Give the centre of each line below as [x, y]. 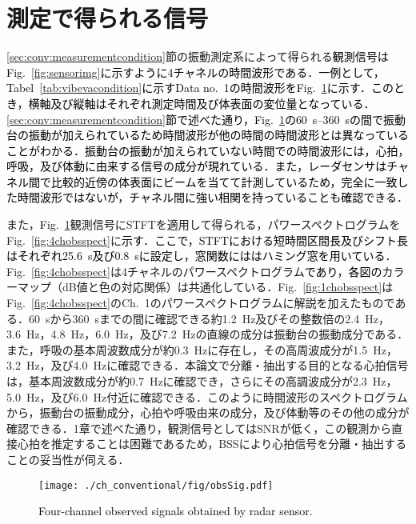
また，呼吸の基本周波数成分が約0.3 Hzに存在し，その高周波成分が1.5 [187, 349]
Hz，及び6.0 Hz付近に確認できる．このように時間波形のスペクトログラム [217, 396]
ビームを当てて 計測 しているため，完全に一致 [280, 181]
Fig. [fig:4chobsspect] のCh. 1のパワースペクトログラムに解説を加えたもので [201, 303]
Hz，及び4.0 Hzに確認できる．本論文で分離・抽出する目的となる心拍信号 [217, 365]
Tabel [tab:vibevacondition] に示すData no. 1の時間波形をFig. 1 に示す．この [200, 88]
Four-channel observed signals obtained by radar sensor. [176, 511]
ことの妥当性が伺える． [68, 459]
